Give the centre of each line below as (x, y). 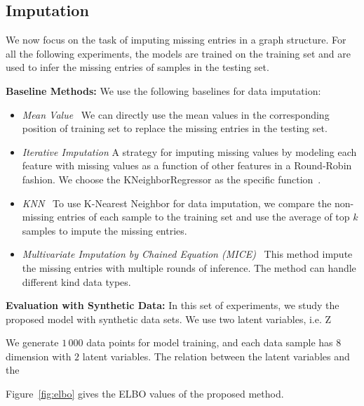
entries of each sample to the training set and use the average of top (203, 217)
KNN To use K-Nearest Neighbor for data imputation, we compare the (177, 203)
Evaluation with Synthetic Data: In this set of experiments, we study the (173, 305)
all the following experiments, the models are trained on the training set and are (178, 53)
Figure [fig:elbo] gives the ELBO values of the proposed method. (145, 394)
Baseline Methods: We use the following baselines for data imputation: (163, 90)
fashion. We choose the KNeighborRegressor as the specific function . (171, 179)
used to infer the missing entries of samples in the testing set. (137, 67)
